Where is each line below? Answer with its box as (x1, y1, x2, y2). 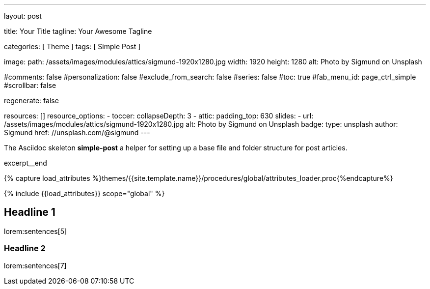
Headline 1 (4, 206, 55, 219)
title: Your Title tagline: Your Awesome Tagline (4, 27, 152, 35)
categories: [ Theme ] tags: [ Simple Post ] (4, 42, 141, 51)
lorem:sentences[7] (4, 261, 67, 270)
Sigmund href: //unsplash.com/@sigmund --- (4, 128, 150, 137)
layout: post (4, 12, 42, 20)
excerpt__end (4, 159, 47, 167)
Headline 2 (4, 243, 46, 254)
